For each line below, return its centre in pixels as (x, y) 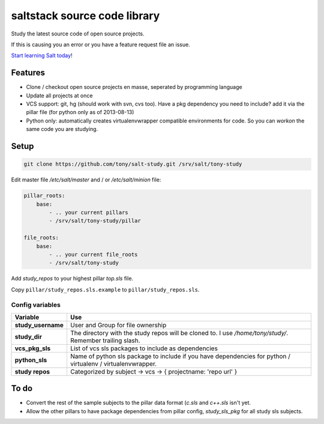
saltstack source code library (85, 16)
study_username (39, 325)
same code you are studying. (62, 129)
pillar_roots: (44, 196)
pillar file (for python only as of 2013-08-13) (80, 112)
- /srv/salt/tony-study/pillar (95, 221)
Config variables (36, 305)
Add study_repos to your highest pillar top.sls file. (72, 279)
